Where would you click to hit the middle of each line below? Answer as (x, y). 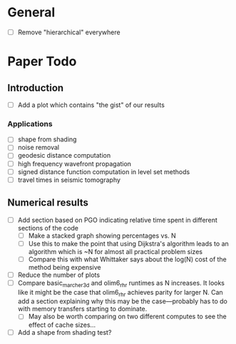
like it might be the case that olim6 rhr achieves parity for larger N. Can (120, 293)
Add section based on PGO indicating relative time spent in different (117, 220)
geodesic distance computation (64, 156)
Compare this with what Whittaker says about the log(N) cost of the (127, 259)
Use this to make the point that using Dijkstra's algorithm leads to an (129, 243)
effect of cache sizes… (62, 325)
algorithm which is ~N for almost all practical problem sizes (116, 251)
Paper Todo (42, 62)
